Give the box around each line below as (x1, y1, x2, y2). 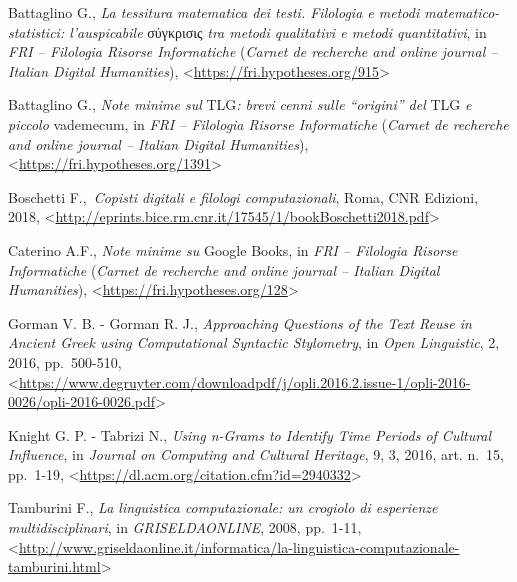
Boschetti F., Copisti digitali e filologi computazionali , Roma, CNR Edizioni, (8, 186, 479, 207)
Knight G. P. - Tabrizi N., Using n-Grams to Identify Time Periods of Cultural (8, 424, 492, 445)
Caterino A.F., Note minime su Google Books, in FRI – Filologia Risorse (8, 239, 458, 260)
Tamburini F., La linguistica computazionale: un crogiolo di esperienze (8, 497, 438, 518)
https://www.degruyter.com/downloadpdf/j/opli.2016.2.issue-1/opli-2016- (18, 371, 471, 392)
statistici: (8, 21, 65, 42)
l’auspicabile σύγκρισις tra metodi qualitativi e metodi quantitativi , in (69, 21, 487, 42)
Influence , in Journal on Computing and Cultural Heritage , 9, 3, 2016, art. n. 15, (8, 444, 504, 465)
